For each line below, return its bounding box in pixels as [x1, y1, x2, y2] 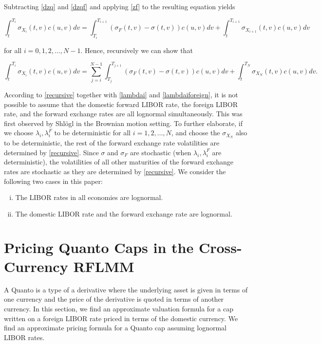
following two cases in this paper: [4, 176, 103, 186]
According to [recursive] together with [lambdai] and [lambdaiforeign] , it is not [4, 90, 238, 100]
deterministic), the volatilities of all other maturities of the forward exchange [4, 157, 233, 167]
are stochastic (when [130, 147, 191, 157]
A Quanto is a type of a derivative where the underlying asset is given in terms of [4, 284, 248, 294]
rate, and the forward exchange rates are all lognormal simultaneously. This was [4, 109, 243, 119]
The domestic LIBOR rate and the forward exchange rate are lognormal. [15, 208, 232, 218]
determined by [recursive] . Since [4, 147, 99, 157]
